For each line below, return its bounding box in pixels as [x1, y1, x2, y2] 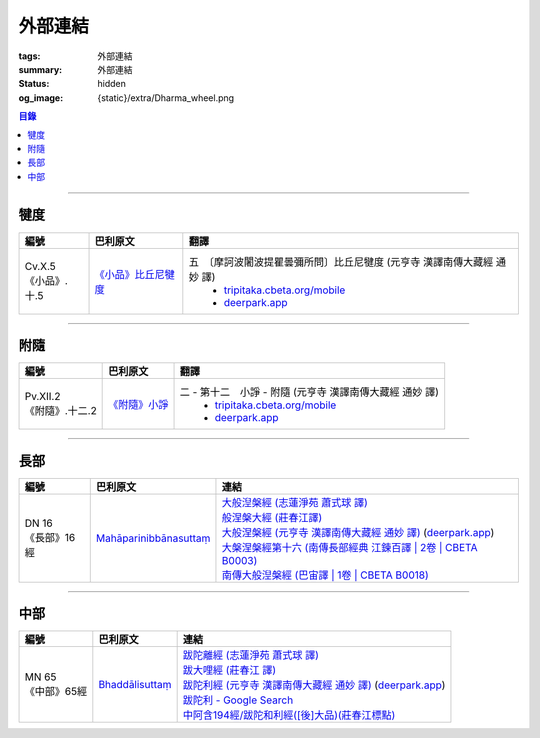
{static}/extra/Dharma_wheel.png [97, 91, 235, 104]
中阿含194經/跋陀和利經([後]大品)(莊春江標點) [182, 708, 396, 722]
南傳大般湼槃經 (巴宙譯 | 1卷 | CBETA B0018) [221, 568, 429, 582]
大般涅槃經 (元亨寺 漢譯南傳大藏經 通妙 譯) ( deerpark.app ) [221, 525, 495, 539]
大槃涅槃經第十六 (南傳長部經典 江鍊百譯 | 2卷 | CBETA [221, 540, 479, 554]
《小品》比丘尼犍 [94, 267, 175, 281]
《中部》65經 [24, 685, 88, 699]
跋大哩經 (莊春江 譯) [182, 663, 277, 677]
